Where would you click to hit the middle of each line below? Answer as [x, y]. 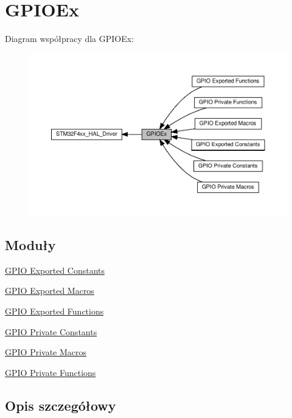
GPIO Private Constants [51, 331]
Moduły [30, 245]
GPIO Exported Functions [54, 311]
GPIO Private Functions [50, 372]
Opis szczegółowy [61, 405]
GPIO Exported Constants [55, 270]
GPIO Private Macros [46, 352]
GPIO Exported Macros [50, 291]
